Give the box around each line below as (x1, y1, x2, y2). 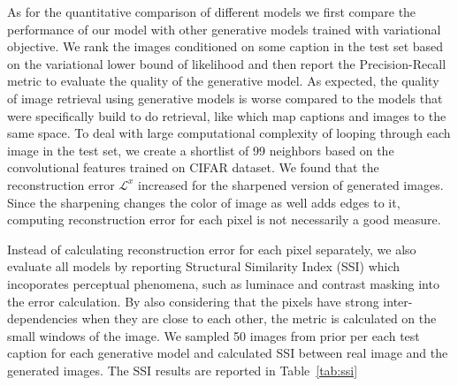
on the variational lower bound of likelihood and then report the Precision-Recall (7, 54, 447, 72)
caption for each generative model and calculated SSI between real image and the (7, 344, 448, 362)
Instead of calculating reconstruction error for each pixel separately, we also (7, 239, 416, 258)
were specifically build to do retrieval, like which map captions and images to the (7, 106, 447, 125)
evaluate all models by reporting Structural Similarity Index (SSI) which (7, 257, 401, 276)
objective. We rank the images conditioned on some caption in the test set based (7, 37, 444, 56)
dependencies (7, 309, 78, 328)
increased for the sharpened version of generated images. (138, 175, 444, 193)
